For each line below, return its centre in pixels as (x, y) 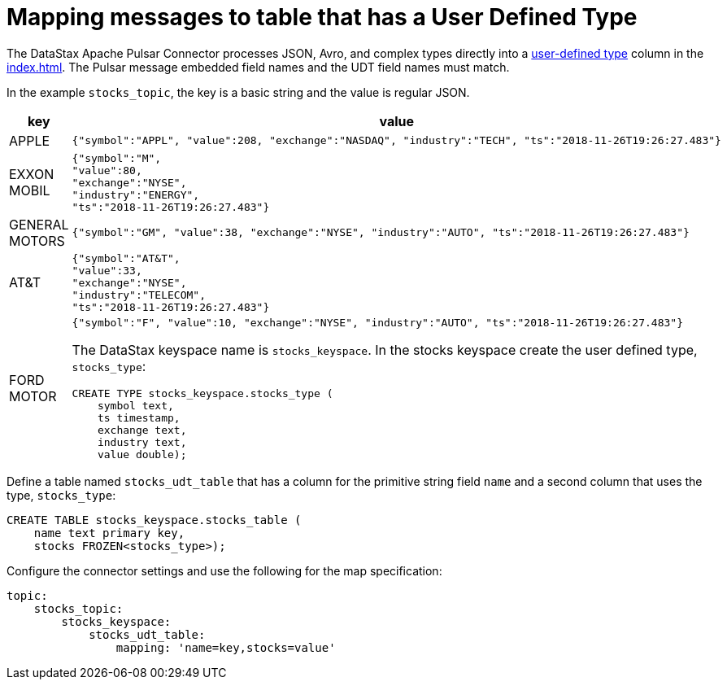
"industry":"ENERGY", (136, 194)
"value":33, (107, 270)
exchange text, (142, 430)
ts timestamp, (139, 417)
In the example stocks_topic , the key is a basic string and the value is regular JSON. (238, 92)
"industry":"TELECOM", (139, 295)
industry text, (142, 442)
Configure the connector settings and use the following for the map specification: (224, 570)
